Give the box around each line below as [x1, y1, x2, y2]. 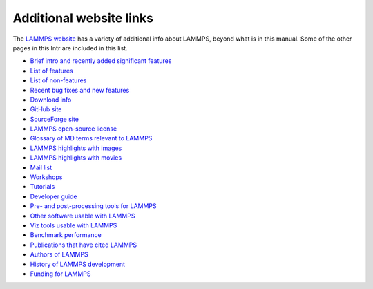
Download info [30, 95, 72, 104]
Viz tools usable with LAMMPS [30, 221, 117, 230]
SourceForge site [30, 115, 79, 123]
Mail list [30, 163, 52, 171]
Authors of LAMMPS [30, 250, 89, 259]
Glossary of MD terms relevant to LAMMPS [30, 134, 153, 142]
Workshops [30, 173, 63, 181]
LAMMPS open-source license [30, 124, 117, 133]
